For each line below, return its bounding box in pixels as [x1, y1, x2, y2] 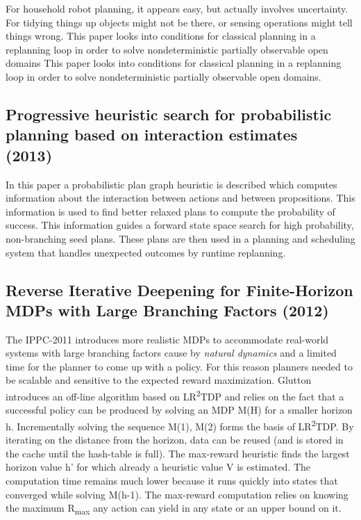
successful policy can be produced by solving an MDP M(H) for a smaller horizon [6, 403, 353, 417]
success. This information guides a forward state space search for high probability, [6, 218, 354, 232]
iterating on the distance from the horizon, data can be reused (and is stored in [6, 432, 344, 447]
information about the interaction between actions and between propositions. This [6, 190, 355, 205]
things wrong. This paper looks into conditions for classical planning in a [6, 29, 316, 43]
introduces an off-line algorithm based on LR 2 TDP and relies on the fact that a [6, 387, 344, 403]
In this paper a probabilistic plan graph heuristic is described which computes [6, 177, 337, 191]
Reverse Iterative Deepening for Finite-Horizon [6, 279, 353, 300]
